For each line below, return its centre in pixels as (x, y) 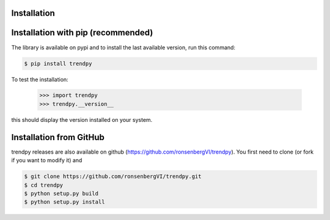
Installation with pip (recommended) (82, 33)
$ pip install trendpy (58, 63)
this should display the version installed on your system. (82, 119)
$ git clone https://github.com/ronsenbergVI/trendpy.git (113, 176)
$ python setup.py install (64, 202)
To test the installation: (40, 79)
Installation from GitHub (58, 137)
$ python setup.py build (61, 193)
